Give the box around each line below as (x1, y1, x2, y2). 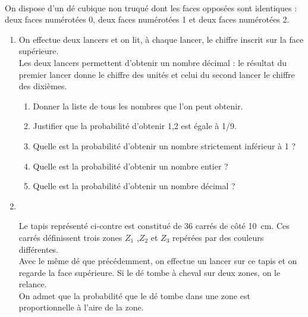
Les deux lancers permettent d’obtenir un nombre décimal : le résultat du (18, 56, 287, 68)
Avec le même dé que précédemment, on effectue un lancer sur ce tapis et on (18, 255, 297, 267)
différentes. (18, 243, 59, 255)
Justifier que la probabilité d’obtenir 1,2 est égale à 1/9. (33, 120, 237, 132)
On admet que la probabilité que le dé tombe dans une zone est (18, 289, 250, 302)
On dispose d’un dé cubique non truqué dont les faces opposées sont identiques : (5, 1, 297, 14)
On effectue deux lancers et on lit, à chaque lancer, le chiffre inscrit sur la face (18, 33, 304, 45)
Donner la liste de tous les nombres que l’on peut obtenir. (33, 99, 243, 112)
